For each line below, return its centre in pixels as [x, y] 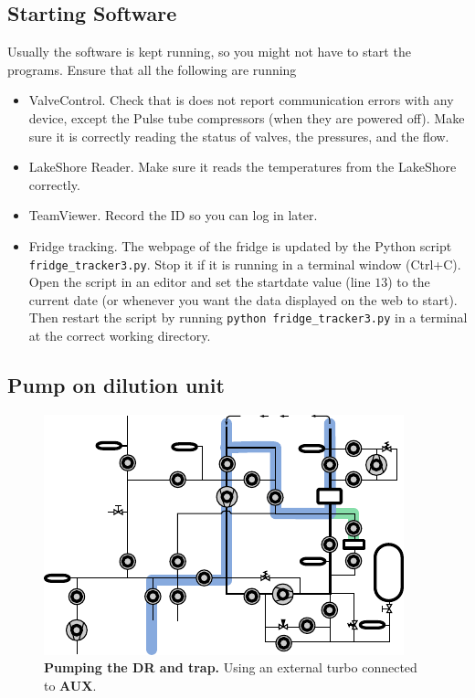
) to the [409, 282]
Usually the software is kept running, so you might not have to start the [209, 52]
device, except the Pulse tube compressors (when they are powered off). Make [247, 117]
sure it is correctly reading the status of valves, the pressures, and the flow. [239, 136]
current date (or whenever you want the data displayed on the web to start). [243, 299]
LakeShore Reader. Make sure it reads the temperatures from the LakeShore [243, 167]
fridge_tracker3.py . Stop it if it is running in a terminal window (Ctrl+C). [245, 264]
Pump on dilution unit [116, 385]
